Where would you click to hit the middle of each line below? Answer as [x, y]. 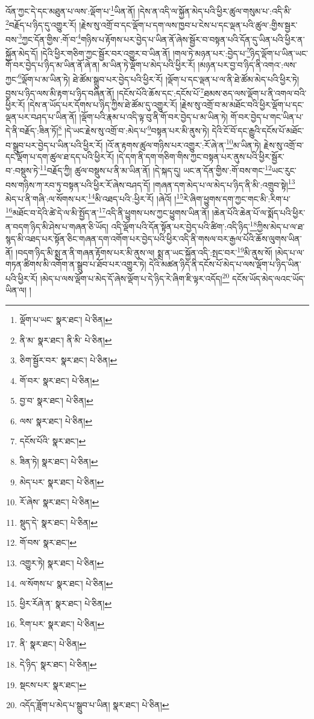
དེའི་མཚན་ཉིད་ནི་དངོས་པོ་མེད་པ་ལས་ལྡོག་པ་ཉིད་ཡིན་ [225, 264]
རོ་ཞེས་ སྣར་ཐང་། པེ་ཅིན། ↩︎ [59, 502]
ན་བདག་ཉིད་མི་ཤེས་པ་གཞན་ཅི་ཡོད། [57, 227]
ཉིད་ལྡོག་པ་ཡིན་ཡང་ [279, 53]
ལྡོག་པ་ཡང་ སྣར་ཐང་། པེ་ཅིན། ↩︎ [66, 319]
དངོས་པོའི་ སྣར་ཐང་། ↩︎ [53, 441]
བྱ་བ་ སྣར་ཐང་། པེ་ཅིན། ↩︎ [56, 401]
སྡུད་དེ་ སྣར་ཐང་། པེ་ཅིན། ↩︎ [58, 522]
